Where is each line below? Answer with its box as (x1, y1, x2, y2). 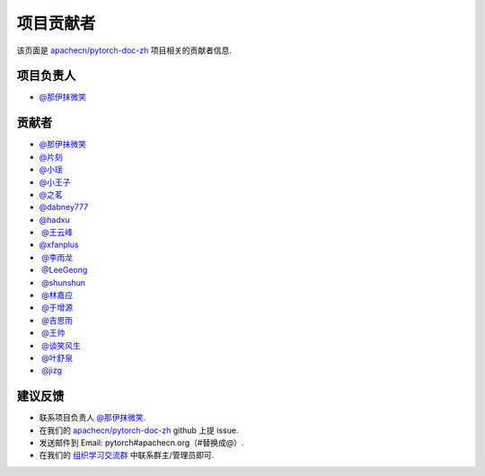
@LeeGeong (40, 265, 88, 276)
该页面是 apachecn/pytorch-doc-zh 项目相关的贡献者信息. (16, 45, 233, 56)
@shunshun (40, 277, 85, 287)
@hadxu (39, 214, 71, 225)
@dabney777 (39, 202, 89, 213)
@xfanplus (39, 239, 80, 251)
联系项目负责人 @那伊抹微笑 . (39, 412, 146, 423)
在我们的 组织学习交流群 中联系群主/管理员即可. (39, 450, 215, 461)
